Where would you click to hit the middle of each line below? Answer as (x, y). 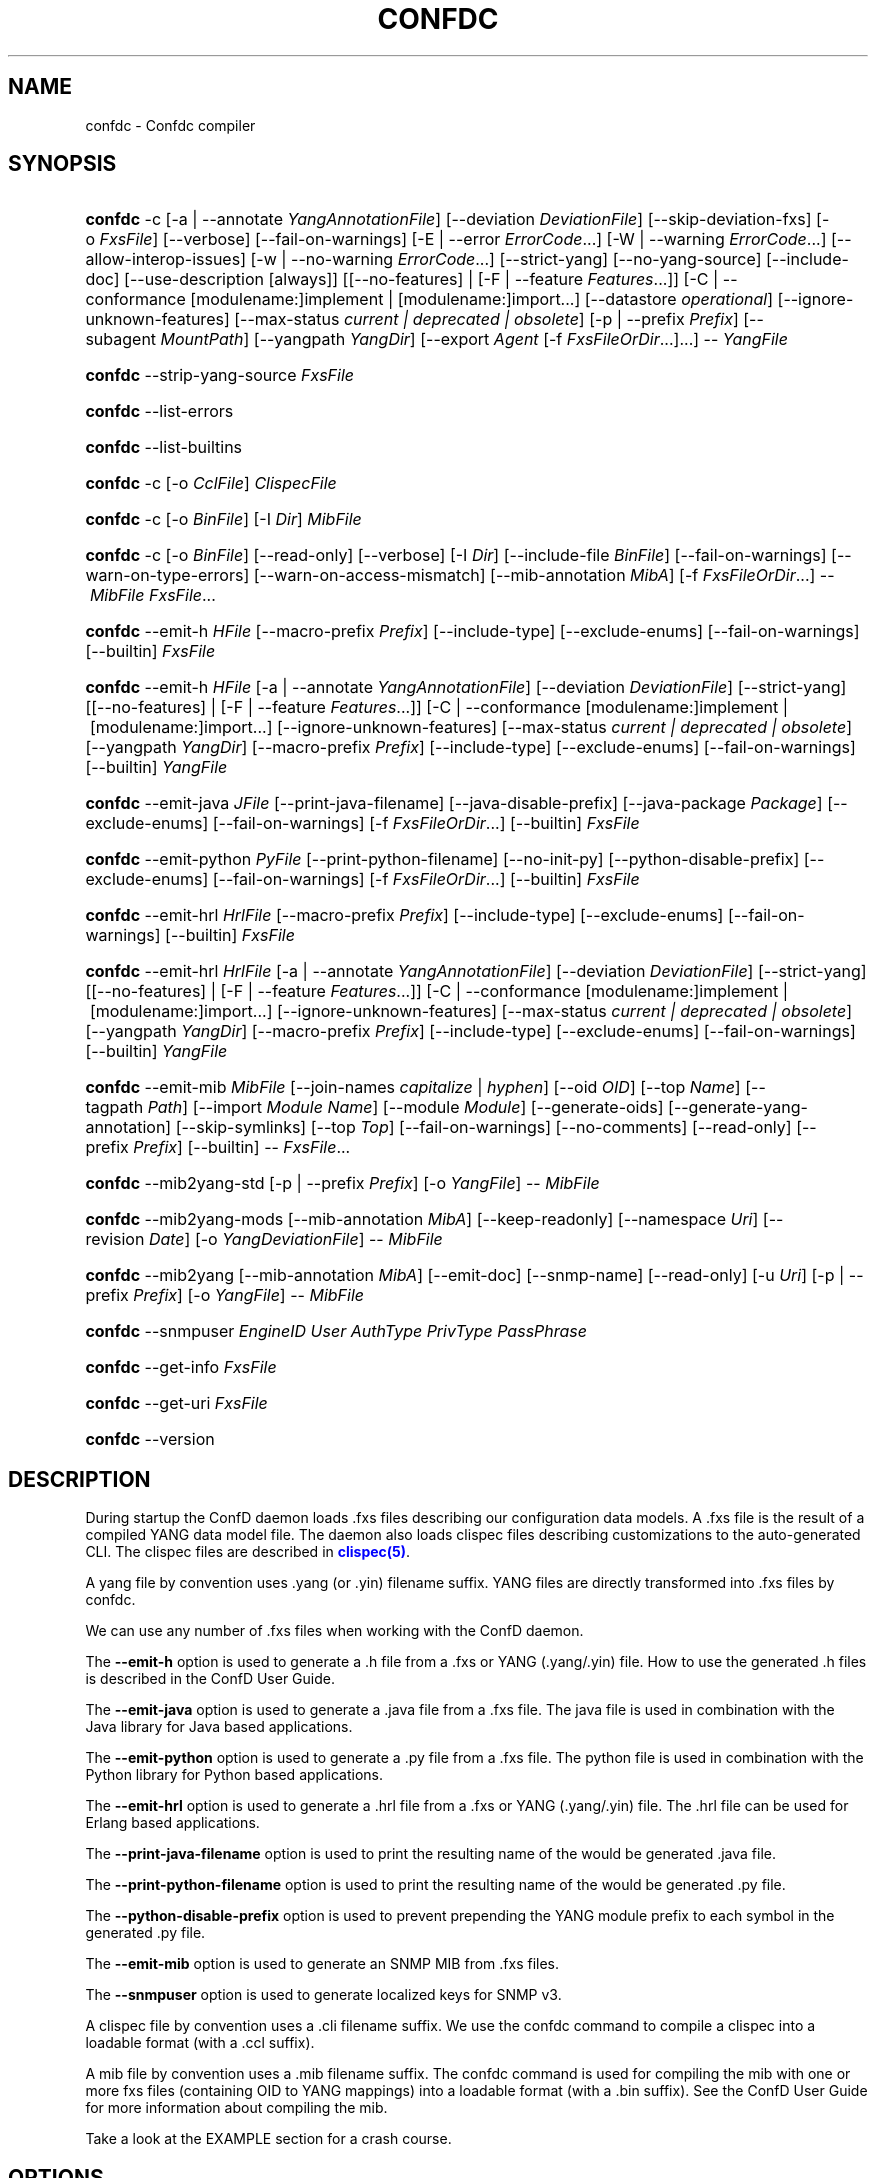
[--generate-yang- (738, 1107)
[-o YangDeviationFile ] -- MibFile (318, 1239)
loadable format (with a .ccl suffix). (200, 2043)
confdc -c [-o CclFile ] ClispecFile (211, 483)
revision (115, 1239)
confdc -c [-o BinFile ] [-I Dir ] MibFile (223, 519)
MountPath (202, 339)
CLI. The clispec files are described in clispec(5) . (248, 1552)
